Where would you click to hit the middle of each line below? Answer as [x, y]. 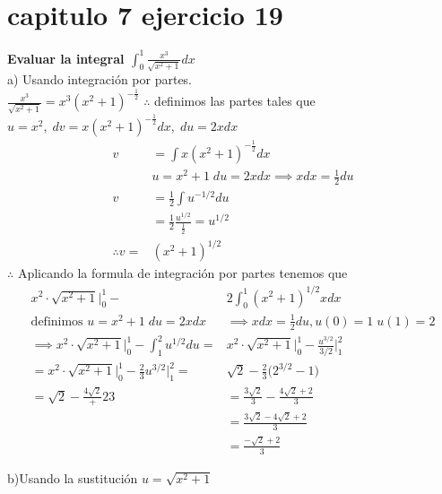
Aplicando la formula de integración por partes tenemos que [182, 273]
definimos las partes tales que [235, 101]
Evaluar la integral [66, 58]
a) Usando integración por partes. [100, 79]
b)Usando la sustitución [73, 477]
